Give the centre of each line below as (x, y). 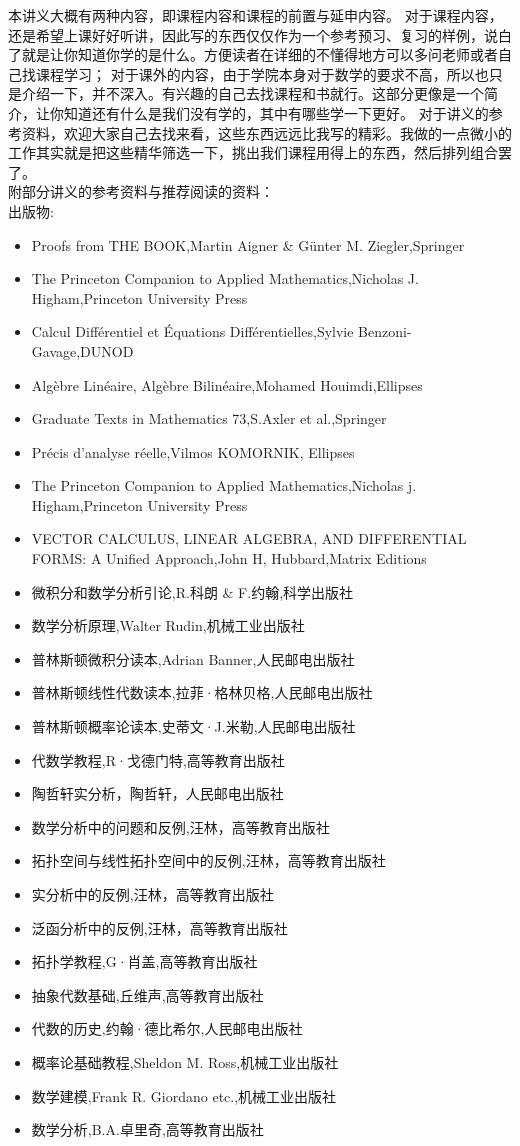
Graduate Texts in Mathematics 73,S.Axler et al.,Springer (209, 418)
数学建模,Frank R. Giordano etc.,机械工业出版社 (184, 1095)
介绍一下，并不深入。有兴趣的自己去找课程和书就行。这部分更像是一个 (252, 93)
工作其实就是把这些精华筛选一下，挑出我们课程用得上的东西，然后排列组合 (253, 152)
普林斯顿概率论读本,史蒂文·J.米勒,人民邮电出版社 (193, 726)
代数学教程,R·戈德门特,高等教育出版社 (158, 759)
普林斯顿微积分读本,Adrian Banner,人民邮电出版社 (193, 658)
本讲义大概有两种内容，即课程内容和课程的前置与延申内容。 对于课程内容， (255, 15)
